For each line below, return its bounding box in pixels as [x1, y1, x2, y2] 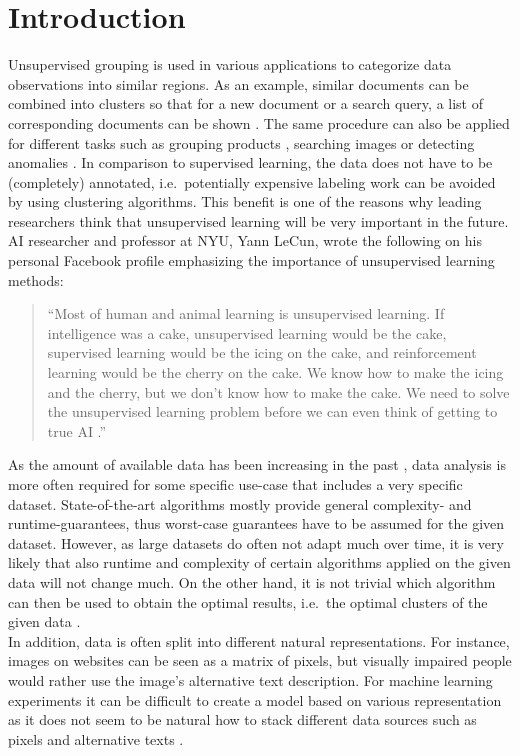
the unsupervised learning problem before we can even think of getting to [47, 401, 498, 422]
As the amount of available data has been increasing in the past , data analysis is [8, 454, 506, 475]
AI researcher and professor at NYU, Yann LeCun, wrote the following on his [8, 230, 483, 251]
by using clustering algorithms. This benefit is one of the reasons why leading [8, 191, 482, 212]
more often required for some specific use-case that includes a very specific [8, 474, 463, 494]
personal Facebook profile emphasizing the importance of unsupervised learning [8, 250, 495, 271]
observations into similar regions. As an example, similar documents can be [8, 73, 469, 94]
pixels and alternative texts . [8, 728, 184, 749]
